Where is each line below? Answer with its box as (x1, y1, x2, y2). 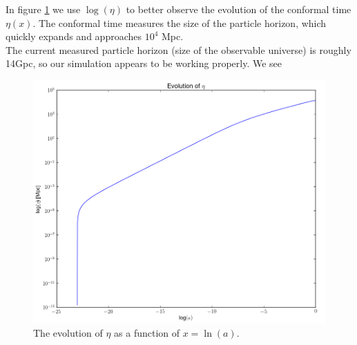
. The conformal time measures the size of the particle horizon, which (32, 15, 327, 30)
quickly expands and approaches (6, 29, 142, 44)
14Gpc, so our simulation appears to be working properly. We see (6, 56, 282, 71)
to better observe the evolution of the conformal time (126, 2, 351, 16)
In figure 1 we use (6, 2, 81, 16)
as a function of (114, 326, 180, 340)
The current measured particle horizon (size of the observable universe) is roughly (6, 42, 351, 57)
